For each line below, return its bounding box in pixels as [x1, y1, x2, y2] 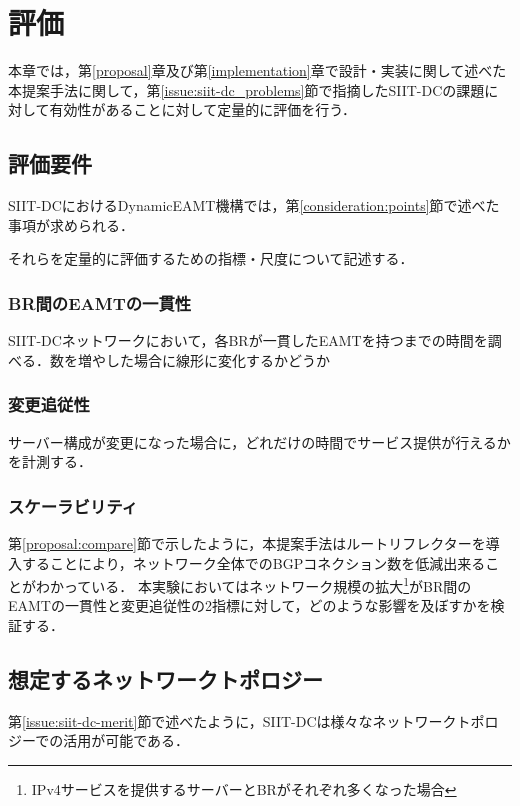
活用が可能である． [63, 730, 190, 751]
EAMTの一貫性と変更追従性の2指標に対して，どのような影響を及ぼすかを [8, 595, 491, 616]
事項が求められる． [8, 214, 134, 235]
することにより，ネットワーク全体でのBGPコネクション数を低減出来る [21, 552, 486, 573]
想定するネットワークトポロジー [8, 663, 323, 694]
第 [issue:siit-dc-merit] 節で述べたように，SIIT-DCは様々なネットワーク [8, 710, 457, 731]
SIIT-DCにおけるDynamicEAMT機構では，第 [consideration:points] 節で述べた [8, 195, 500, 216]
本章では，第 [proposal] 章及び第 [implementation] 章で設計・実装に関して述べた [8, 60, 507, 81]
